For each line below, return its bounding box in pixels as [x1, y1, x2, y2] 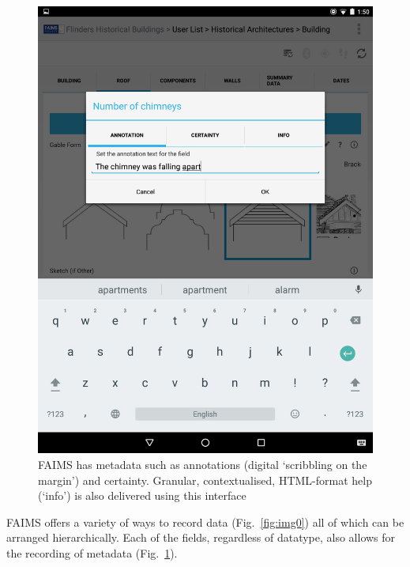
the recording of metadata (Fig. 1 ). [6, 544, 178, 561]
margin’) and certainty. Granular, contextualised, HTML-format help [38, 471, 372, 488]
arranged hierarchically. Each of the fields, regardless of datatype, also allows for [6, 529, 396, 546]
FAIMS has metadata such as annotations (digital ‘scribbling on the [38, 455, 367, 472]
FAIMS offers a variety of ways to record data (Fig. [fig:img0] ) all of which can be [6, 513, 404, 530]
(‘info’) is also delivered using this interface [38, 487, 246, 504]
